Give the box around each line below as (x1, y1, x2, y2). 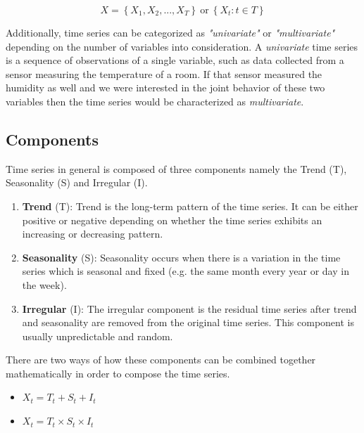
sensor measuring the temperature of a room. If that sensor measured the (6, 66, 322, 81)
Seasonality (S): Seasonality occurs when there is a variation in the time (22, 250, 341, 264)
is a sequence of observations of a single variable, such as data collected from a (6, 53, 344, 67)
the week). (22, 277, 67, 292)
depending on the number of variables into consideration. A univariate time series (6, 39, 358, 53)
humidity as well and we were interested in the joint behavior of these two (6, 80, 325, 95)
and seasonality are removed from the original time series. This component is (22, 315, 354, 330)
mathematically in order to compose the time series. (6, 366, 230, 380)
